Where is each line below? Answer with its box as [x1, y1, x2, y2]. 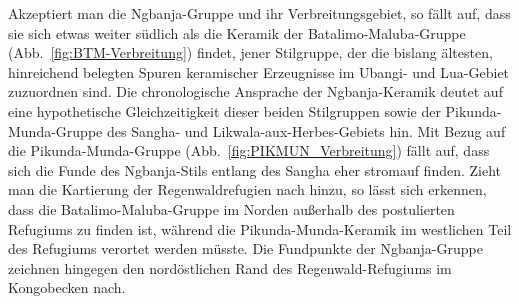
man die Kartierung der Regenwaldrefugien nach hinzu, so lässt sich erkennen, [8, 179, 487, 200]
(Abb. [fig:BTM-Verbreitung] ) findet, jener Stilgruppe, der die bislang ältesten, [8, 42, 493, 63]
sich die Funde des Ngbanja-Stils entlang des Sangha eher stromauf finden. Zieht [8, 159, 502, 180]
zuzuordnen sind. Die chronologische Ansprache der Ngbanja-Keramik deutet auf [8, 81, 503, 102]
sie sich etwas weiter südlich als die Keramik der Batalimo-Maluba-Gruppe [8, 22, 466, 43]
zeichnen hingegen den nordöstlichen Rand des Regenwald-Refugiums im [8, 257, 452, 278]
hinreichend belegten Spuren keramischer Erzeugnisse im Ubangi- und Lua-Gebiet [8, 61, 510, 82]
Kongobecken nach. [8, 277, 126, 298]
